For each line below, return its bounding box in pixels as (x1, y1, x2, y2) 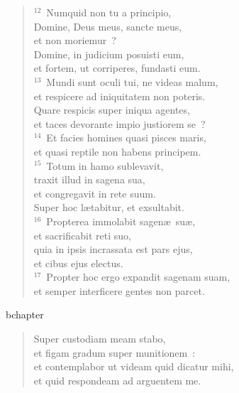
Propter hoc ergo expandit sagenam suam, (46, 269, 230, 284)
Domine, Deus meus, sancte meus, (33, 18, 182, 33)
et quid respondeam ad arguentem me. (33, 372, 201, 387)
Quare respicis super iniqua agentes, (33, 102, 190, 117)
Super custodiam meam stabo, (33, 331, 166, 346)
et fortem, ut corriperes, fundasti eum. (33, 60, 201, 75)
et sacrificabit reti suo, (33, 227, 131, 242)
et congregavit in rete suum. (33, 185, 156, 200)
